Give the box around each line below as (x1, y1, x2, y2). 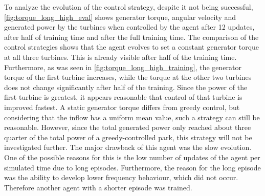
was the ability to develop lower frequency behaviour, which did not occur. (4, 172, 238, 183)
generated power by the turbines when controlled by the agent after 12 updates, (4, 21, 255, 32)
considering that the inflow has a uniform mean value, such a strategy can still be (4, 112, 260, 122)
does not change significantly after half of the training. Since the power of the (4, 81, 248, 92)
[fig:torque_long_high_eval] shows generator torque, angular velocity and (4, 11, 236, 22)
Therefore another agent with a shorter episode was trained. (4, 182, 192, 192)
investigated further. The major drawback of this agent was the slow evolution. (4, 142, 252, 153)
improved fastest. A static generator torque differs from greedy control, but (4, 101, 240, 112)
